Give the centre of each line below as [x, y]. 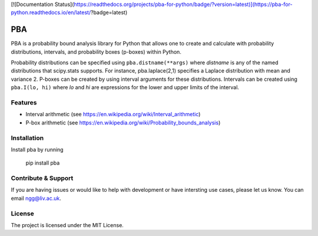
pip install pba [43, 163]
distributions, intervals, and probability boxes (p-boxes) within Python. [96, 52]
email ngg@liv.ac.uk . [36, 198]
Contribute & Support [42, 178]
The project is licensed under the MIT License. [67, 225]
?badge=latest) [109, 12]
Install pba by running [37, 149]
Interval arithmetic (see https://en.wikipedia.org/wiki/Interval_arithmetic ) [113, 114]
